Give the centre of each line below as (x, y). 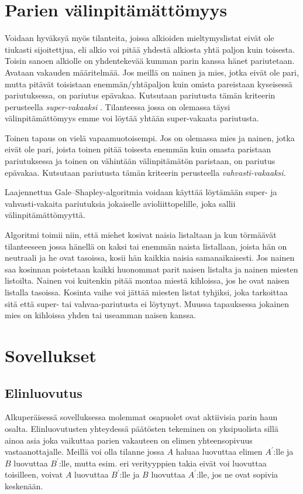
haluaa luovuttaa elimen (219, 452)
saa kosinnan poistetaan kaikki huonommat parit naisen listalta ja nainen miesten (151, 269)
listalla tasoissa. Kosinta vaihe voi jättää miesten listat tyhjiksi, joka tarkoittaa (146, 292)
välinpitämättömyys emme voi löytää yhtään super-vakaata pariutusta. (132, 118)
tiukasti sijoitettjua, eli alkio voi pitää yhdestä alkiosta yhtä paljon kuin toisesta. (150, 49)
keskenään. (24, 486)
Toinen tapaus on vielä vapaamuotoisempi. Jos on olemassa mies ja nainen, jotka (150, 137)
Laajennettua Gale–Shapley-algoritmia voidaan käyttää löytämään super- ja (141, 192)
